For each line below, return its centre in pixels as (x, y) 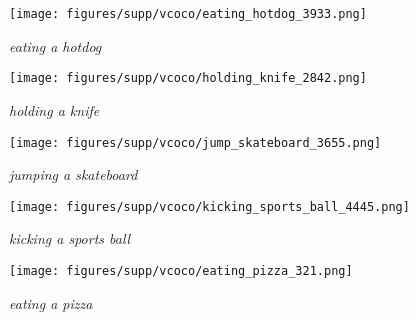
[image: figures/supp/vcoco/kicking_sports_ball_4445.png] (209, 206)
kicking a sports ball (70, 238)
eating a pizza (51, 302)
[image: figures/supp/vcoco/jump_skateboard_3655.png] (195, 142)
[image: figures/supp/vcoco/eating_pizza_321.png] (181, 271)
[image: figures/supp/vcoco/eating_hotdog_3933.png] (188, 14)
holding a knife (54, 109)
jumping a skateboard (73, 174)
